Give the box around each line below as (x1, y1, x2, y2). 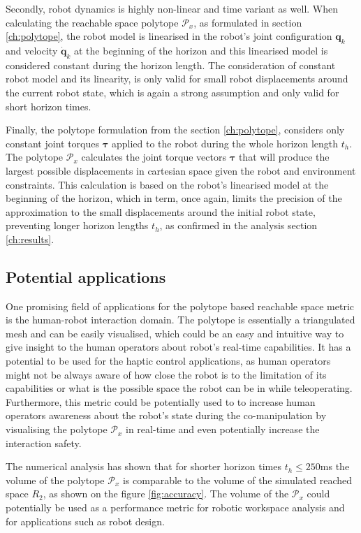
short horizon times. (6, 98, 91, 113)
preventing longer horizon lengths (6, 218, 149, 233)
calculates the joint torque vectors (81, 149, 226, 164)
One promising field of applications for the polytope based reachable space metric (6, 298, 355, 313)
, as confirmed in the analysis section (159, 218, 318, 233)
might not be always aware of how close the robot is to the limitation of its (6, 367, 327, 381)
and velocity (6, 43, 58, 57)
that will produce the (238, 149, 330, 164)
